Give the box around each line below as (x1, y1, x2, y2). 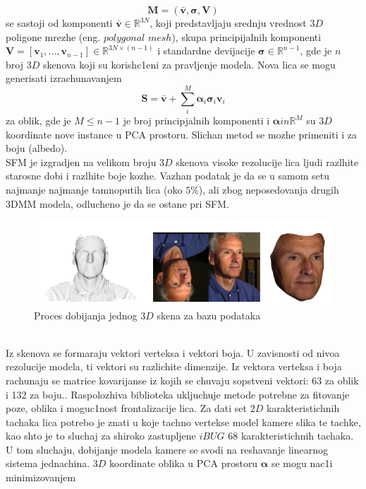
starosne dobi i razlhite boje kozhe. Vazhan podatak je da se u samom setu (6, 168, 329, 183)
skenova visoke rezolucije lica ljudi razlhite (176, 154, 359, 169)
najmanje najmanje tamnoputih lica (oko (6, 182, 183, 197)
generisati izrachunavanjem (6, 71, 122, 86)
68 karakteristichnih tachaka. (228, 428, 354, 443)
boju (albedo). (6, 141, 68, 155)
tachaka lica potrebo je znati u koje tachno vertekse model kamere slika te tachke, (6, 414, 361, 429)
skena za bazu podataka (157, 307, 261, 322)
